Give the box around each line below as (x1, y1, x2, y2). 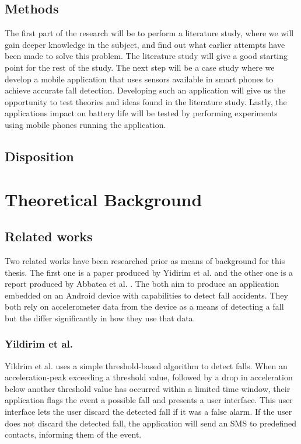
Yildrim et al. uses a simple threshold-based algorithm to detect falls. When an (5, 359, 288, 372)
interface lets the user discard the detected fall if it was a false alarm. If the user (5, 405, 292, 418)
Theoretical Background (5, 187, 202, 211)
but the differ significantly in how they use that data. (5, 311, 195, 324)
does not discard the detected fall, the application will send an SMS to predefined (5, 417, 297, 429)
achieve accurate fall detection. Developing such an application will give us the (5, 84, 286, 96)
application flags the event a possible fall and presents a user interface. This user (5, 394, 293, 406)
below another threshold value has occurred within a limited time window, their (5, 382, 290, 394)
